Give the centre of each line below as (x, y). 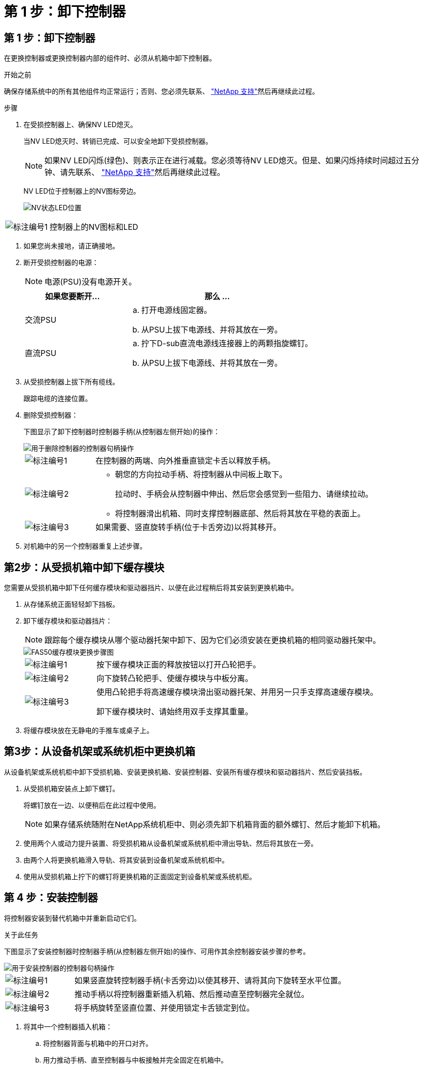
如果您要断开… (73, 297)
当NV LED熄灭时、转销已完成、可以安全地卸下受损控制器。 (118, 141)
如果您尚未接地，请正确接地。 (71, 246)
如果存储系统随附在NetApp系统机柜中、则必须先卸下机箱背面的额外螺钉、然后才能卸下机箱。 (215, 824)
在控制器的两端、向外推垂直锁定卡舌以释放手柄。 (185, 461)
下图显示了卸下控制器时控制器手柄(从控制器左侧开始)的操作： (122, 432)
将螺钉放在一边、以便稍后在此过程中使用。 (92, 805)
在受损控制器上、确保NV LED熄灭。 (80, 125)
